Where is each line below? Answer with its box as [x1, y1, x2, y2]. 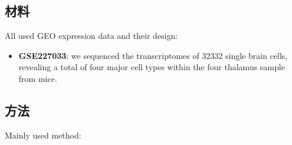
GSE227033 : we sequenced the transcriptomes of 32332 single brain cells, [18, 49, 288, 61]
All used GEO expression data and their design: [5, 29, 178, 42]
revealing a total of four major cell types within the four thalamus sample [18, 61, 285, 73]
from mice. [18, 72, 57, 84]
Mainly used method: [5, 128, 81, 141]
